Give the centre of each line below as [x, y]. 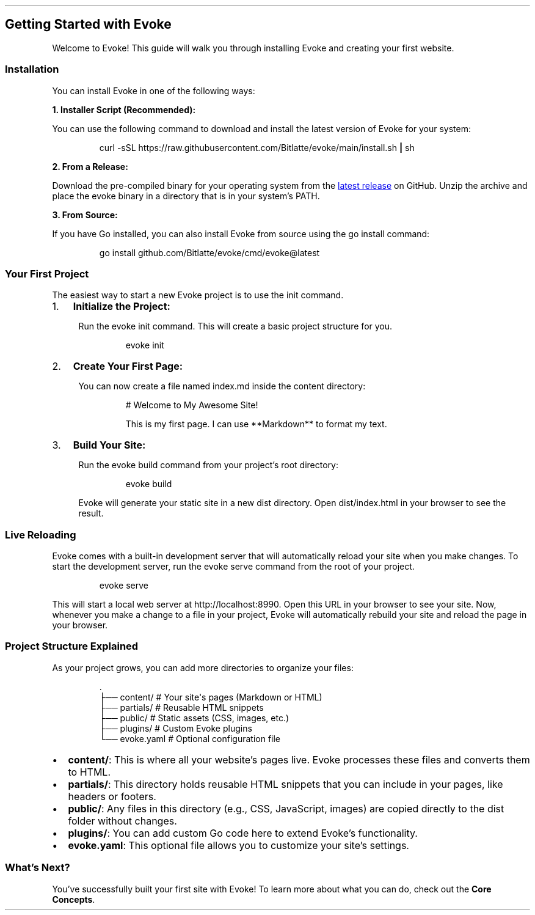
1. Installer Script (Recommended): [124, 109]
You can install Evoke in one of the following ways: [154, 90]
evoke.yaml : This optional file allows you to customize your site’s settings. [238, 845]
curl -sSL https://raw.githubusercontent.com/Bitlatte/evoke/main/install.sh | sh [257, 147]
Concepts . [74, 899]
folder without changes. [122, 821]
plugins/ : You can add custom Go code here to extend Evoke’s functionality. [243, 833]
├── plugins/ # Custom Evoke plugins [176, 728]
